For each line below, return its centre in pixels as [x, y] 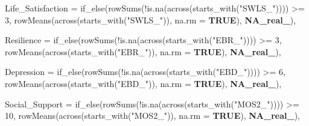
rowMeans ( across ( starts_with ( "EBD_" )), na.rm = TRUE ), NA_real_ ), [143, 83]
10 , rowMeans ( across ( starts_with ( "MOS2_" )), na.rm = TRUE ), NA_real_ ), [152, 115]
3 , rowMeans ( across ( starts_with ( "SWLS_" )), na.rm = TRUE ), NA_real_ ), [151, 19]
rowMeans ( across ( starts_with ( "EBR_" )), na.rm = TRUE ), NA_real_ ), [143, 51]
